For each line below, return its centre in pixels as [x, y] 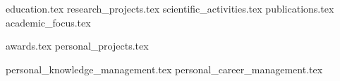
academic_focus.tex [48, 22]
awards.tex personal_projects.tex [77, 46]
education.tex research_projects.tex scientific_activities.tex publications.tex [170, 8]
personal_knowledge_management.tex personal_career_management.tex [164, 69]
